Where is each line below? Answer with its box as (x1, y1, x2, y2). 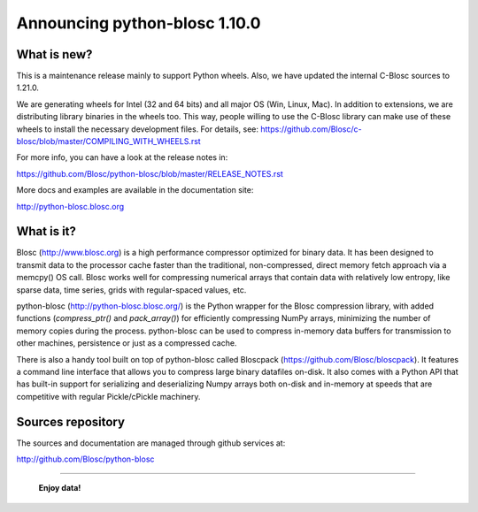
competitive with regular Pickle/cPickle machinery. (16, 391, 201, 401)
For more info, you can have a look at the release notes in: (16, 152, 228, 163)
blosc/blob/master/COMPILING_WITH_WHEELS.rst (16, 136, 201, 147)
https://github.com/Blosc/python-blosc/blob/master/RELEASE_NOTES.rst (16, 168, 283, 179)
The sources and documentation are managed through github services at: (16, 438, 286, 448)
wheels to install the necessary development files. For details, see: (16, 124, 259, 134)
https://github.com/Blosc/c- (259, 124, 362, 134)
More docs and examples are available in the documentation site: (16, 185, 254, 195)
